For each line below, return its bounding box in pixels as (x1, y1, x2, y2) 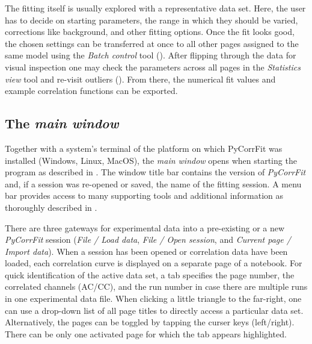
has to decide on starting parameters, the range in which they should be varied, (5, 13, 298, 26)
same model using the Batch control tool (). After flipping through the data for (5, 49, 296, 61)
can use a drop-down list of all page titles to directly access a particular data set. (5, 304, 304, 316)
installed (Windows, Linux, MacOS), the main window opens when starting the (5, 154, 297, 166)
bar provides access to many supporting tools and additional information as (5, 189, 284, 202)
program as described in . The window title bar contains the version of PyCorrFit (5, 166, 306, 178)
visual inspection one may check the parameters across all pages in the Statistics (5, 60, 301, 73)
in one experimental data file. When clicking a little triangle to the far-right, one (5, 292, 302, 305)
